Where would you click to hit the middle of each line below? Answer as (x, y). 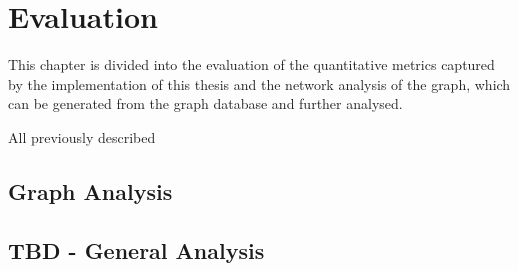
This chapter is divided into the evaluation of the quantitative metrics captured (251, 64)
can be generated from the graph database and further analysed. (205, 103)
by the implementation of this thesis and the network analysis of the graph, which (259, 83)
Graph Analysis (90, 190)
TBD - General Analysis (136, 249)
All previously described (82, 136)
